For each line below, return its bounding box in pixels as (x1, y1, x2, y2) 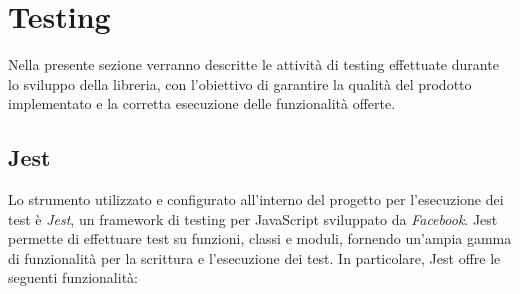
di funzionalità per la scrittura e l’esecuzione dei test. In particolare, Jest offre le (8, 247, 501, 268)
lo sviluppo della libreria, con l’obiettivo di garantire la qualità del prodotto (8, 73, 472, 94)
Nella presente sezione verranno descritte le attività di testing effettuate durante (8, 54, 499, 75)
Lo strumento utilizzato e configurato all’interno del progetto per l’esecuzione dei (8, 189, 504, 210)
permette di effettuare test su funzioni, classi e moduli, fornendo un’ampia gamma (8, 228, 512, 249)
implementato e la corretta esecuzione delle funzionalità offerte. (8, 93, 396, 114)
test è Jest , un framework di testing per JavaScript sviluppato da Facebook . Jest (8, 208, 498, 229)
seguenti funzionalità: (8, 267, 138, 288)
